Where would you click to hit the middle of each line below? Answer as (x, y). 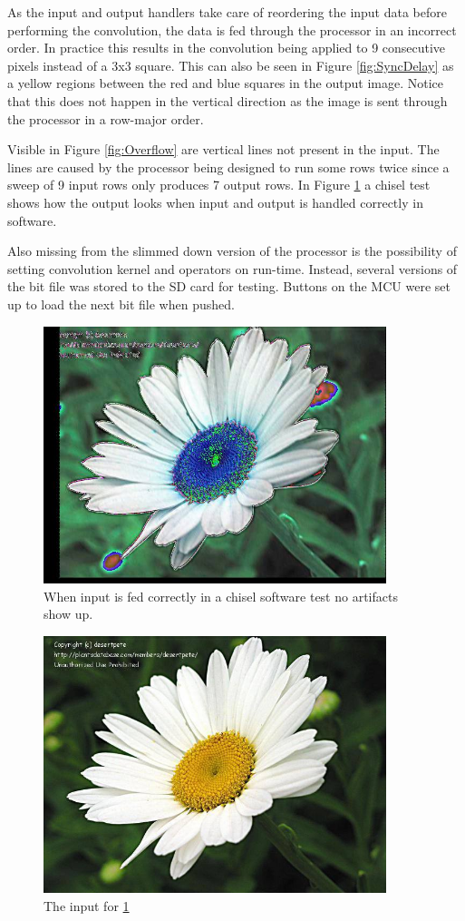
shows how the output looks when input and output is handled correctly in (215, 202)
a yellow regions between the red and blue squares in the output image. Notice (225, 83)
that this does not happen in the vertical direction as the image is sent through (228, 100)
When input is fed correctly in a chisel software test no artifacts (221, 596)
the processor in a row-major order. (106, 118)
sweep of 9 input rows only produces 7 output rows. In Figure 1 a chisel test (219, 185)
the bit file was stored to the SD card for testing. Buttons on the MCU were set (229, 286)
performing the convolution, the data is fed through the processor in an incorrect (232, 29)
